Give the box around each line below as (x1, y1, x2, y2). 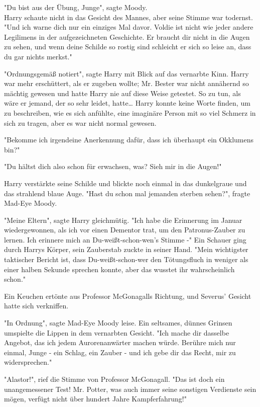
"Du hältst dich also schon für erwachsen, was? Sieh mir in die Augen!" (4, 161, 222, 172)
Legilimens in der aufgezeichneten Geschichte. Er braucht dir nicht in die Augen (4, 31, 250, 42)
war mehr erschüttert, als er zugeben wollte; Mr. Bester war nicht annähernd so (4, 78, 249, 89)
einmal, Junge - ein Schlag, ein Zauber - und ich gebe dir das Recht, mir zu (4, 347, 236, 357)
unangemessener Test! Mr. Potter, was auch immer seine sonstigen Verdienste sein (4, 383, 256, 394)
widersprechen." (4, 357, 52, 367)
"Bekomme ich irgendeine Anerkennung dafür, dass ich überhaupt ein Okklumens (4, 134, 254, 145)
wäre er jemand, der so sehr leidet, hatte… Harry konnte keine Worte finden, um (4, 98, 250, 108)
